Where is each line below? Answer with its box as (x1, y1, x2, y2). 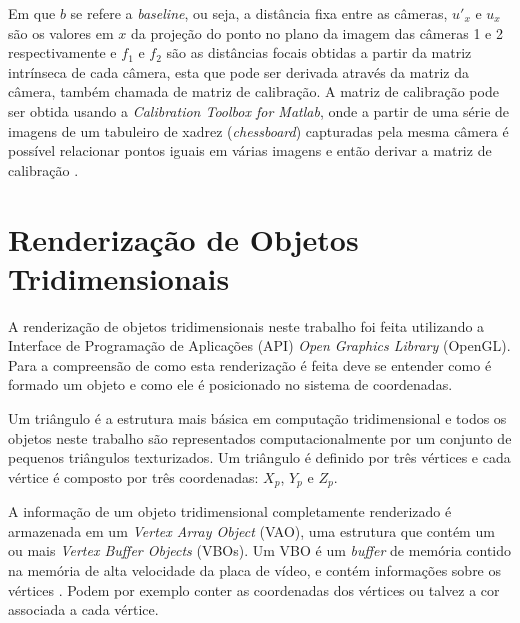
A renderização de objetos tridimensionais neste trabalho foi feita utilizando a (8, 315, 485, 336)
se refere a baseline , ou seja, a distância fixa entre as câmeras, (70, 3, 448, 23)
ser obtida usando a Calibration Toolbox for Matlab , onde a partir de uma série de (8, 100, 510, 121)
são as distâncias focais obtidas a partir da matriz (166, 42, 472, 63)
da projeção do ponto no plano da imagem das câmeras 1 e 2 (130, 22, 503, 43)
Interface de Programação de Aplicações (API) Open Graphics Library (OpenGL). (8, 335, 511, 356)
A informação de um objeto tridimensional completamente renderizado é (8, 501, 452, 522)
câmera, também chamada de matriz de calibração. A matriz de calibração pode (8, 81, 499, 102)
